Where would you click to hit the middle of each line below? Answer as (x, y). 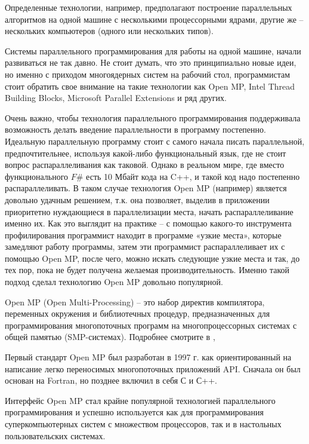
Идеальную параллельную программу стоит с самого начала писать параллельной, (155, 141)
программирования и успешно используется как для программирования (134, 412)
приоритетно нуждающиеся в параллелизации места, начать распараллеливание (149, 211)
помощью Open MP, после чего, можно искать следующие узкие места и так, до (152, 258)
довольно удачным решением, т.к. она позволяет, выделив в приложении (137, 199)
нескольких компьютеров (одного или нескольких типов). (109, 31)
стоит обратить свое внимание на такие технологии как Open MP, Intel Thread (150, 86)
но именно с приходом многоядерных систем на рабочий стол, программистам (148, 74)
